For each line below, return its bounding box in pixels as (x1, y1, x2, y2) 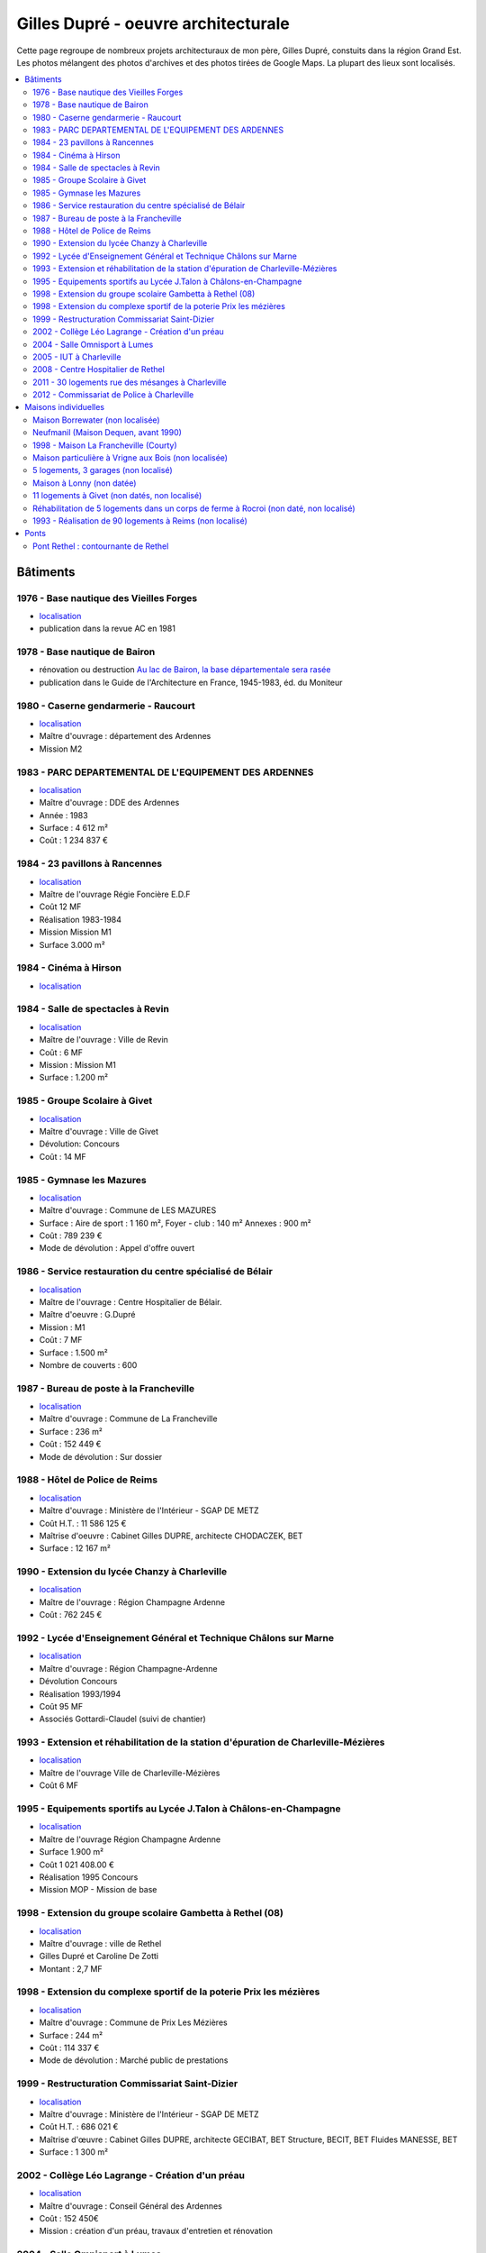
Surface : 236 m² (39, 1426, 103, 1437)
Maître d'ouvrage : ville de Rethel (39, 1938, 162, 1948)
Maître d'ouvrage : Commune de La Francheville (39, 1413, 218, 1424)
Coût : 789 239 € (39, 1230, 103, 1241)
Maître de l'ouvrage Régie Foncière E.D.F (39, 889, 191, 900)
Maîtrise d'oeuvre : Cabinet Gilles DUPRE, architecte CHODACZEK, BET (39, 1530, 303, 1541)
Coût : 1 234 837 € (39, 835, 108, 846)
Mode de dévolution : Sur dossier (39, 1451, 163, 1462)
